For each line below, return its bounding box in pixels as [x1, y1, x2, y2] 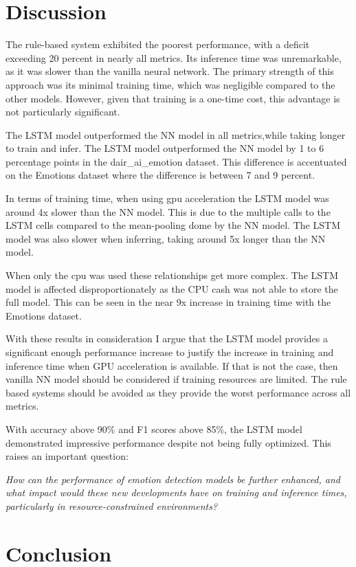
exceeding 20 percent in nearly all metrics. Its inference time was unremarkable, [5, 50, 342, 65]
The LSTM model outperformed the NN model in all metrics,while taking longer [5, 127, 346, 142]
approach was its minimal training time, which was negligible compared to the [5, 77, 335, 91]
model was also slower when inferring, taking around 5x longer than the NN [5, 231, 326, 245]
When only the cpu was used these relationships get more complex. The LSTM [5, 268, 339, 282]
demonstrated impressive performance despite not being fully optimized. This [5, 435, 331, 449]
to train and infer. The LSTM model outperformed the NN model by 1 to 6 [5, 141, 324, 155]
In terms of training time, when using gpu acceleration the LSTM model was [5, 191, 329, 205]
